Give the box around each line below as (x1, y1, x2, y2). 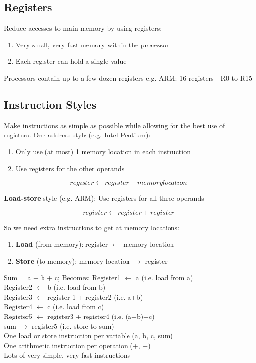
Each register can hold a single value (15, 56, 127, 66)
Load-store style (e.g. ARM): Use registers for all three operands (4, 193, 204, 203)
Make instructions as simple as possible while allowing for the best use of (4, 120, 225, 130)
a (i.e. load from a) (135, 272, 193, 282)
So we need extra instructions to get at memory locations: (4, 222, 179, 232)
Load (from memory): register (15, 239, 108, 249)
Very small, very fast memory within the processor (15, 39, 169, 49)
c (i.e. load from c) (47, 301, 104, 312)
